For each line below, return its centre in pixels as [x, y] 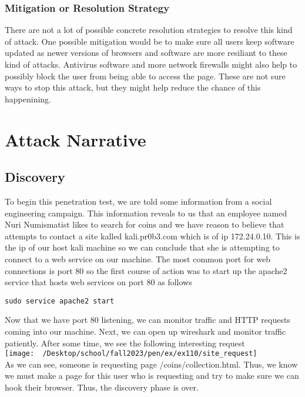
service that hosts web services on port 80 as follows [98, 282]
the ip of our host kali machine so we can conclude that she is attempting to [142, 247]
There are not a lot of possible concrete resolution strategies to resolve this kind [149, 30]
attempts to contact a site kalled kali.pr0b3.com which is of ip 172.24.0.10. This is [152, 236]
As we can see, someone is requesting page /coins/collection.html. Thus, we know [151, 364]
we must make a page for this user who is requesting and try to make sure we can [152, 376]
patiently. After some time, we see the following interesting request [125, 343]
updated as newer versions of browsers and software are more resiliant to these [146, 53]
